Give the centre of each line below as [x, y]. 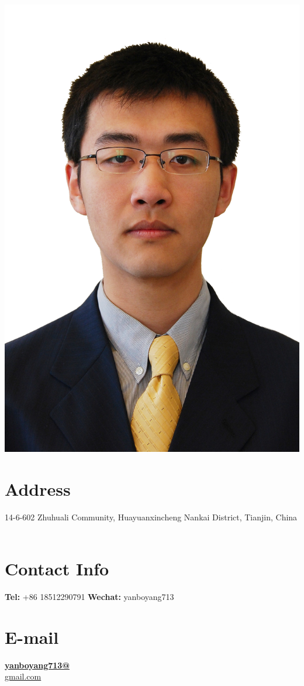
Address [38, 488]
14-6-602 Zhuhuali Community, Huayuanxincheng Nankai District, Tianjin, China [151, 517]
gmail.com [23, 676]
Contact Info [57, 568]
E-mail [32, 637]
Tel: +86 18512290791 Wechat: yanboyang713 [89, 596]
